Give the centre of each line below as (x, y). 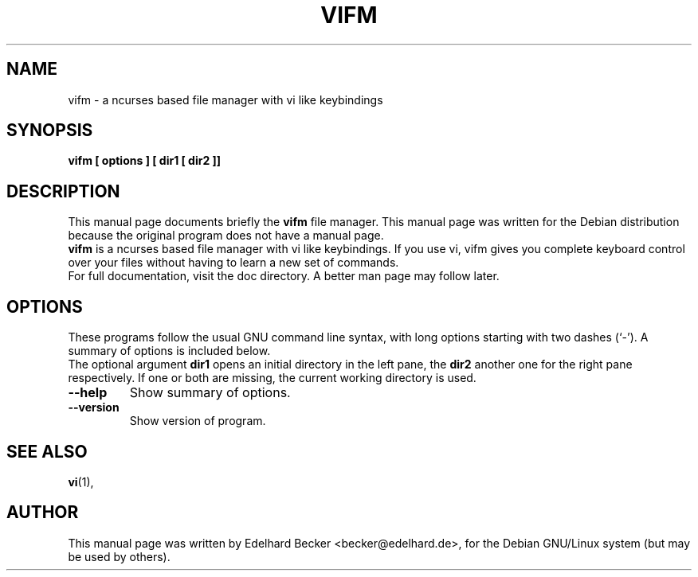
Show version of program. (198, 421)
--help (88, 393)
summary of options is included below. (169, 351)
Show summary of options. (210, 393)
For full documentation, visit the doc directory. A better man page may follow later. (284, 276)
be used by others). (119, 556)
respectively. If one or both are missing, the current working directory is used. (272, 378)
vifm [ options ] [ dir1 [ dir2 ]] (145, 161)
